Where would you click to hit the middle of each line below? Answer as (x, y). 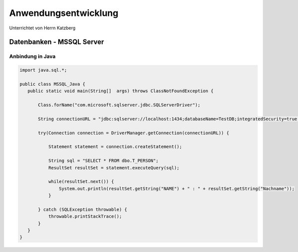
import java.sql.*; (43, 70)
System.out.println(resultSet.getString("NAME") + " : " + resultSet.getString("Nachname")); (177, 189)
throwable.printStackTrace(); (85, 216)
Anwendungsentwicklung (64, 13)
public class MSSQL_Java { (52, 84)
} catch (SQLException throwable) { (83, 209)
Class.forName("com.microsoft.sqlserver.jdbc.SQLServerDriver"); (119, 105)
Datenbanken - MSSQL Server (57, 42)
